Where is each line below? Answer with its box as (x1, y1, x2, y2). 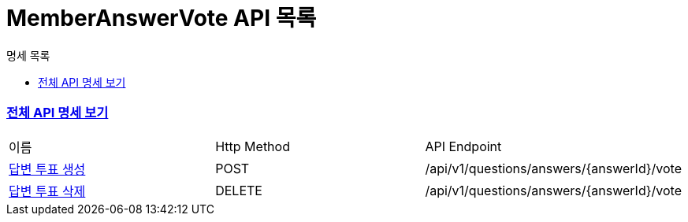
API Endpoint (425, 138, 502, 154)
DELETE (215, 182, 262, 198)
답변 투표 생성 (9, 161, 86, 177)
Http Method (215, 138, 290, 154)
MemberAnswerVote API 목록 (6, 5, 317, 31)
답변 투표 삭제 (9, 183, 86, 199)
